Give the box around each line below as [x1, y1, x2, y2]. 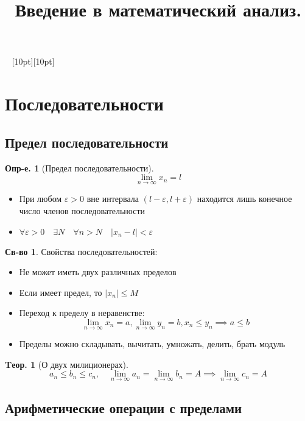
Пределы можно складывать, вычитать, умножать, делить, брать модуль [19, 337, 286, 350]
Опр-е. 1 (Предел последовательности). [5, 161, 154, 174]
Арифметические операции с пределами [5, 398, 242, 417]
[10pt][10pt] [12, 55, 55, 68]
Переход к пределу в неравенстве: [19, 306, 145, 319]
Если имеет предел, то [19, 286, 102, 298]
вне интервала [86, 192, 139, 205]
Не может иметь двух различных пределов [19, 265, 177, 278]
